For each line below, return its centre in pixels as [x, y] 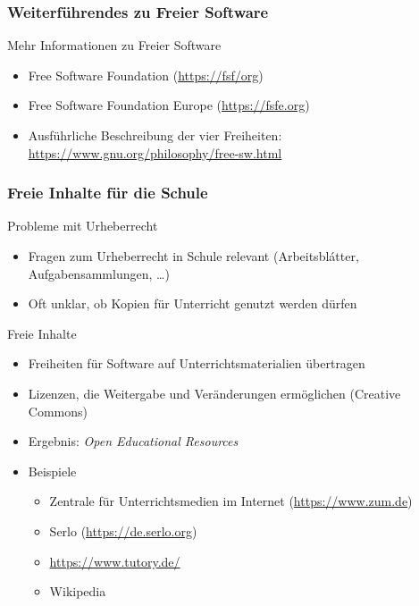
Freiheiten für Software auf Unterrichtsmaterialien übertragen [197, 363]
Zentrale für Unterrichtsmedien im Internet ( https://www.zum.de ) [231, 501]
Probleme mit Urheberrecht [83, 226]
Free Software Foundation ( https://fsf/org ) [146, 75]
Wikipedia [78, 591]
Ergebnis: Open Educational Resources [133, 441]
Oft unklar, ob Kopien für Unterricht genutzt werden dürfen [193, 303]
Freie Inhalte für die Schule [108, 193]
